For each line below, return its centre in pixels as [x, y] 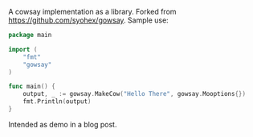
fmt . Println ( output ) [57, 102]
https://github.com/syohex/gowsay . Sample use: [88, 20]
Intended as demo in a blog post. [63, 124]
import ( [23, 49]
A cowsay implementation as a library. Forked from [92, 12]
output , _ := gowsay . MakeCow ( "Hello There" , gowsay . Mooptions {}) [135, 94]
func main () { [32, 87]
